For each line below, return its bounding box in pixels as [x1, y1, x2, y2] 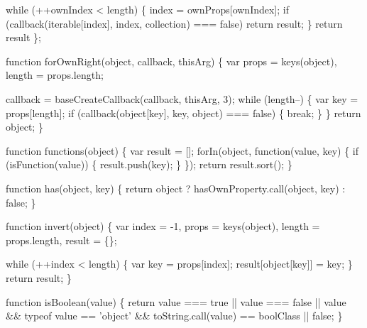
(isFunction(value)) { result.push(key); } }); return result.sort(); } [6, 157, 292, 172]
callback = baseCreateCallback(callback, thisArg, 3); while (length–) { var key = [6, 91, 358, 106]
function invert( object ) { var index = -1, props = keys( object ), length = [6, 219, 320, 234]
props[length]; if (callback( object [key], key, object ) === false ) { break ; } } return [6, 105, 361, 120]
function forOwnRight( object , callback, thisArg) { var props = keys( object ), [6, 53, 337, 68]
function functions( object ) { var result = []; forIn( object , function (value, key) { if [6, 143, 359, 158]
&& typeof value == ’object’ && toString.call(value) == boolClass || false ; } [6, 308, 343, 323]
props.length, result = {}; [6, 232, 117, 247]
